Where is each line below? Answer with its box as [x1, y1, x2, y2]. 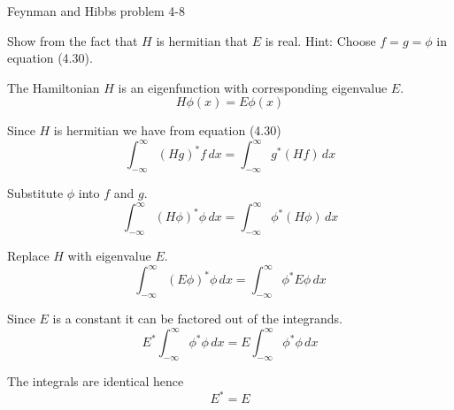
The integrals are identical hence [7, 371, 184, 390]
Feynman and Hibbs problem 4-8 [7, 2, 185, 19]
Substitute [7, 184, 64, 202]
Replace [7, 247, 50, 265]
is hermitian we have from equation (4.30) [53, 121, 281, 140]
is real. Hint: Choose [265, 31, 376, 49]
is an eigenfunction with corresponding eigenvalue [118, 78, 388, 96]
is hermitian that [156, 31, 248, 49]
